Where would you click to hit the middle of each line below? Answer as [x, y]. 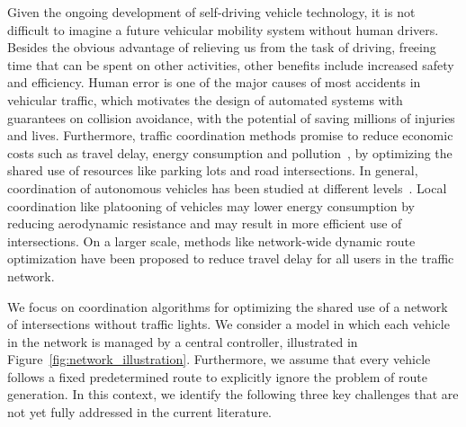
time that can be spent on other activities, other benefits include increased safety [231, 64]
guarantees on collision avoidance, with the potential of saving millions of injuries [231, 117]
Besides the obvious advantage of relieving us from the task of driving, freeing [222, 47]
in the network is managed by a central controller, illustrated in [183, 341]
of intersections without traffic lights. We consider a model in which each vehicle [229, 324]
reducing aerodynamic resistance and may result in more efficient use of [205, 223]
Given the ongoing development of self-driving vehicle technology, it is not [211, 12]
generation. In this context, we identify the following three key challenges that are [233, 394]
